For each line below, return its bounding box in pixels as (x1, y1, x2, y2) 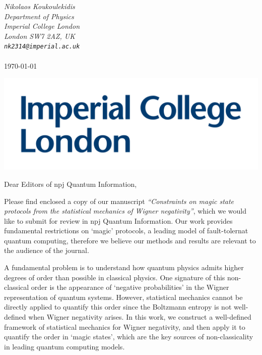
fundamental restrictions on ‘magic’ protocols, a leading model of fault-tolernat (4, 225, 248, 236)
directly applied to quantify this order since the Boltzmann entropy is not (4, 301, 232, 312)
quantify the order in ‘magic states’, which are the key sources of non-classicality (4, 331, 253, 342)
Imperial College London (4, 21, 80, 31)
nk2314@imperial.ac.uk (4, 43, 80, 50)
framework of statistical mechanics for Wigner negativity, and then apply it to (4, 321, 245, 332)
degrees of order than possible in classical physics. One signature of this (4, 272, 225, 282)
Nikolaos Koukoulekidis (4, 1, 75, 11)
